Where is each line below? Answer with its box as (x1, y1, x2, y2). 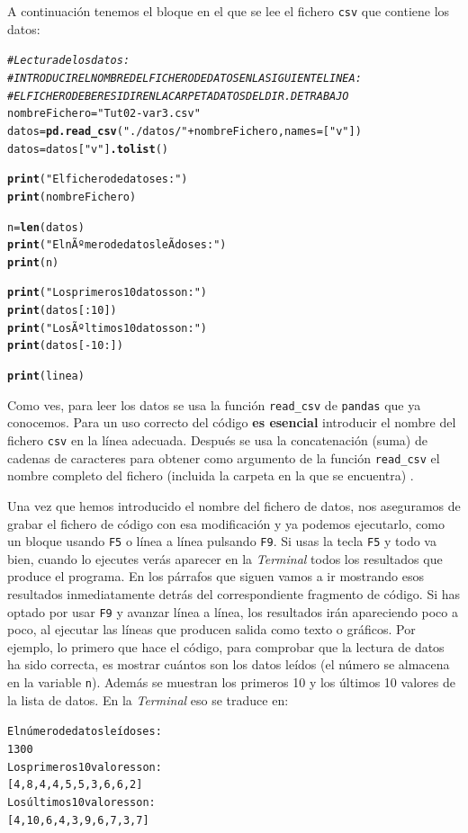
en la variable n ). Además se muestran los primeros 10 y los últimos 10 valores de (7, 672, 455, 691)
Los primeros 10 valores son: (7, 760, 162, 774)
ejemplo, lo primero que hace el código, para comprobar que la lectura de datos (7, 637, 445, 656)
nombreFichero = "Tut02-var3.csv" (7, 107, 201, 121)
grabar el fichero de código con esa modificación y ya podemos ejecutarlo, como (7, 514, 445, 533)
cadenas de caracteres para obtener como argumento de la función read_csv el (7, 448, 440, 467)
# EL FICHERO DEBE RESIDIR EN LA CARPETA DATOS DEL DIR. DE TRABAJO (7, 89, 349, 103)
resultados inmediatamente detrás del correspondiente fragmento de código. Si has (7, 584, 461, 603)
